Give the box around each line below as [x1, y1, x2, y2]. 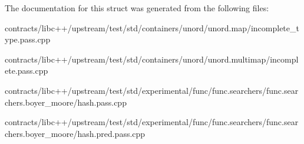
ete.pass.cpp [5, 64, 48, 77]
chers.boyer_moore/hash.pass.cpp [5, 96, 127, 108]
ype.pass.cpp [5, 33, 51, 45]
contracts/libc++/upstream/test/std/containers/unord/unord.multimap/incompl [5, 53, 299, 65]
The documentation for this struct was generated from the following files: [5, 2, 269, 14]
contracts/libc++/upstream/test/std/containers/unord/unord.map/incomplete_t [5, 21, 299, 34]
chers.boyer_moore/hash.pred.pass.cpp [5, 127, 146, 139]
